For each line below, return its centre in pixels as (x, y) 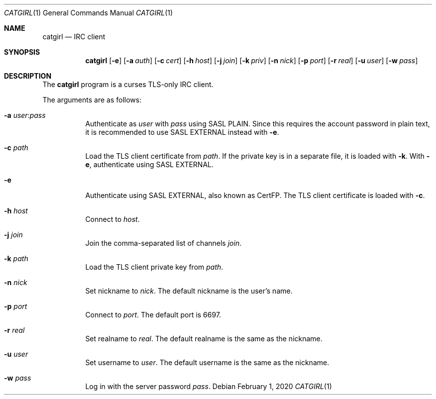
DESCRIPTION (28, 76)
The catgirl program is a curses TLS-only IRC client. (128, 84)
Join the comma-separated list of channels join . (163, 243)
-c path (16, 148)
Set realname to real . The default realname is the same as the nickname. (204, 339)
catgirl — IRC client (74, 37)
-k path (16, 258)
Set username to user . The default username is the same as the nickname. (207, 362)
